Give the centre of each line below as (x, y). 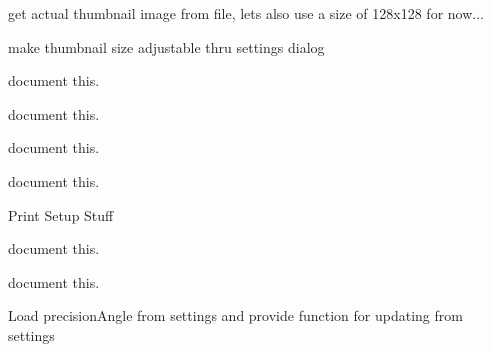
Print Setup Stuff (61, 214)
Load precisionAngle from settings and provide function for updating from (235, 315)
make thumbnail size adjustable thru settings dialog (166, 46)
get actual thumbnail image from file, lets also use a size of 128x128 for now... (246, 13)
